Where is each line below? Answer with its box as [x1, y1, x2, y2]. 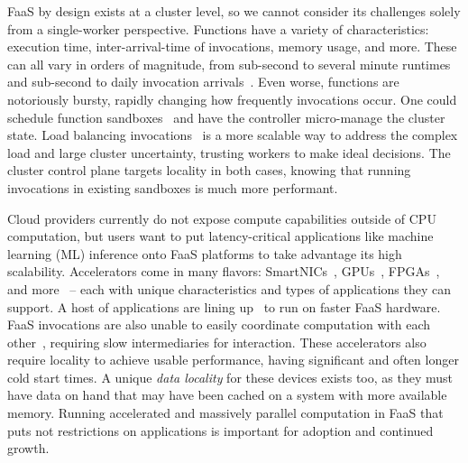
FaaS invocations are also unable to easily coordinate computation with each [7, 315, 431, 334]
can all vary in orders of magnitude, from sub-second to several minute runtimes [7, 54, 451, 73]
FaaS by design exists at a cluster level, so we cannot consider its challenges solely [7, 2, 461, 20]
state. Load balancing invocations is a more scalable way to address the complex [7, 125, 458, 144]
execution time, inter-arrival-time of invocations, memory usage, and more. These [7, 37, 457, 56]
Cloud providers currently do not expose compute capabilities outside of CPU [7, 208, 436, 227]
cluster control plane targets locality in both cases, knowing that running [7, 161, 411, 180]
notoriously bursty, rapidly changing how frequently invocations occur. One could [7, 89, 457, 108]
